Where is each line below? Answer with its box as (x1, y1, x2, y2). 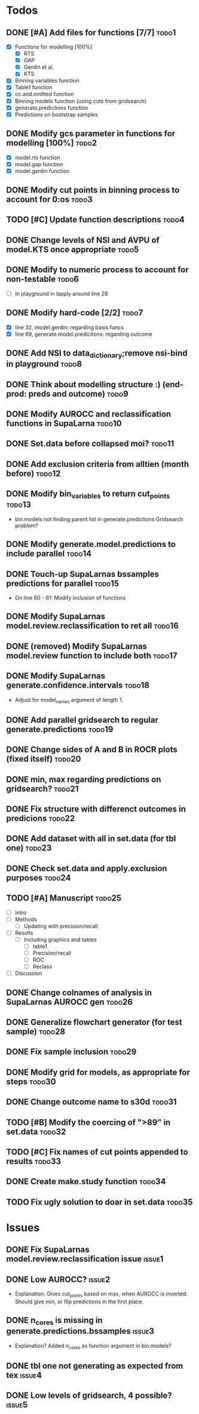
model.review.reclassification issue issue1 (6, 1254, 164, 1264)
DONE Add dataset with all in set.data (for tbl (6, 834, 176, 844)
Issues (6, 1221, 40, 1234)
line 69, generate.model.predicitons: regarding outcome (14, 330, 152, 337)
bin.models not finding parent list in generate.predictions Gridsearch (14, 515, 183, 522)
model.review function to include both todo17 (6, 650, 177, 661)
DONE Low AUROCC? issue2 (6, 1274, 111, 1284)
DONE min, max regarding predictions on (6, 774, 161, 784)
